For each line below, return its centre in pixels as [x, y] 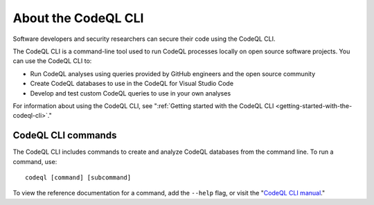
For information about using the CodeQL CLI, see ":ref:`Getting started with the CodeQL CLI [143, 106]
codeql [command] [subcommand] [78, 177]
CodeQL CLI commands [65, 135]
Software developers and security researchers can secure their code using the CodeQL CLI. [144, 39]
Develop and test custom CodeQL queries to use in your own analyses [131, 93]
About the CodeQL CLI [78, 18]
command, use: [35, 161]
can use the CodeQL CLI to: [52, 61]
